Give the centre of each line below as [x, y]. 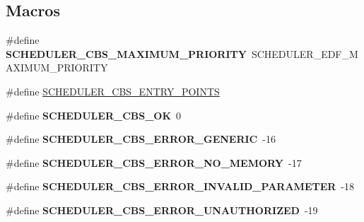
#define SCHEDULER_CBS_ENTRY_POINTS [113, 91]
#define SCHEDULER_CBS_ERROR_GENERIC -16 [141, 139]
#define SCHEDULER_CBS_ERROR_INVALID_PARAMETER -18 [180, 186]
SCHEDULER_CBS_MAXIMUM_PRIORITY [126, 53]
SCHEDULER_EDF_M [305, 53]
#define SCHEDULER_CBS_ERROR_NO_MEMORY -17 [154, 162]
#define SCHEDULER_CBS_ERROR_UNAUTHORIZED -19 [162, 210]
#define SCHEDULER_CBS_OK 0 [94, 115]
